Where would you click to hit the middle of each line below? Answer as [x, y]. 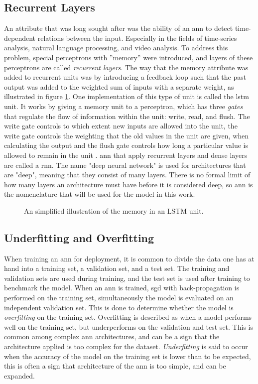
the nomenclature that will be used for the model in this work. [100, 194]
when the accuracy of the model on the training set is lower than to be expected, [128, 356]
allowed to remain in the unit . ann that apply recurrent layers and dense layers [126, 155]
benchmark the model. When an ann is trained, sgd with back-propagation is [122, 288]
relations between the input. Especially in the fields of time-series [137, 38]
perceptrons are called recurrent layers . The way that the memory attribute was [126, 67]
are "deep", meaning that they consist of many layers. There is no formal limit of [127, 175]
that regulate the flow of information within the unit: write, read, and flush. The [127, 116]
